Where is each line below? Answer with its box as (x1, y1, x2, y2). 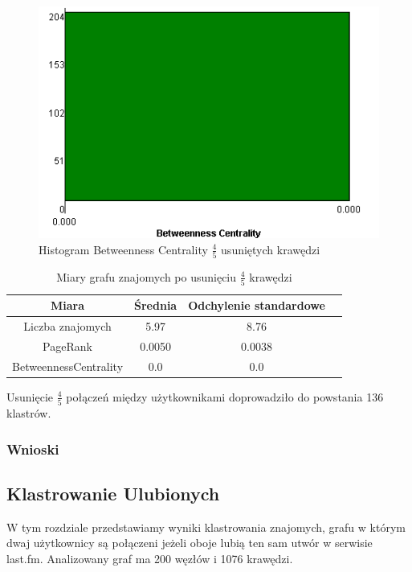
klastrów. (6, 405, 51, 422)
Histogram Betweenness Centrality (39, 241, 208, 257)
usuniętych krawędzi (221, 241, 320, 257)
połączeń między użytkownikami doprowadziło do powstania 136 (66, 388, 384, 405)
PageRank (43, 337, 92, 354)
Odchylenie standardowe (188, 297, 325, 314)
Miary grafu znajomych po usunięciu (56, 268, 237, 285)
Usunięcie (6, 388, 54, 405)
